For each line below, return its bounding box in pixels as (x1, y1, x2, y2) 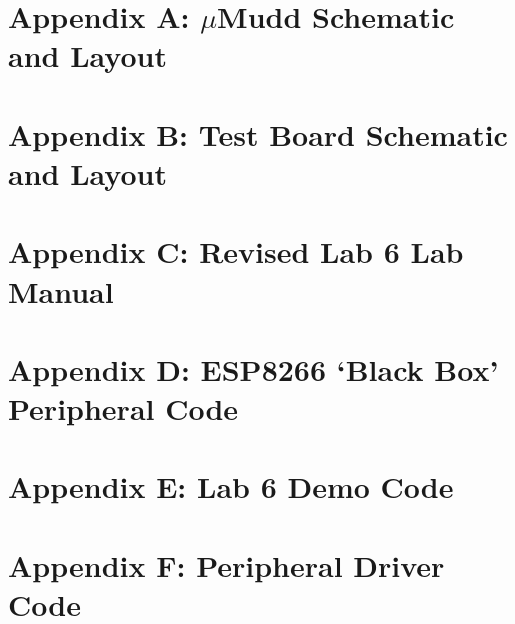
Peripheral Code (8, 388, 239, 429)
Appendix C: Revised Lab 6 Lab (8, 231, 464, 272)
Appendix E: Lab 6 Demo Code (8, 466, 454, 507)
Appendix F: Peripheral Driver (8, 544, 445, 585)
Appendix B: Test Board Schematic (8, 113, 508, 154)
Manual (8, 270, 114, 311)
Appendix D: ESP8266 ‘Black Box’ (8, 348, 499, 389)
